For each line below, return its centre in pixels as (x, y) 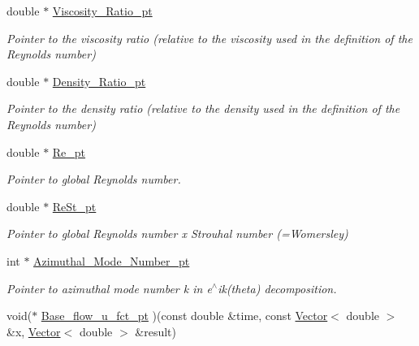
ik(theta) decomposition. (277, 288)
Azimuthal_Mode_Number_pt (112, 260)
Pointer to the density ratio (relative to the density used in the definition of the (203, 108)
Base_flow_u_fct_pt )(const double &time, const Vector (184, 316)
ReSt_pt (74, 206)
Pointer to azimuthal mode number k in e (109, 288)
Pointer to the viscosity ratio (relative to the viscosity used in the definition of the (209, 38)
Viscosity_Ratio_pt (102, 11)
